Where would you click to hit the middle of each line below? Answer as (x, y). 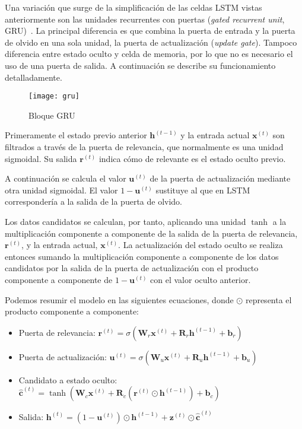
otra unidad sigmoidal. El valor (61, 190)
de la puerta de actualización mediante (220, 178)
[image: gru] (54, 96)
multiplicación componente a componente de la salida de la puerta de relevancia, (151, 233)
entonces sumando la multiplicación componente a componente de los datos (142, 256)
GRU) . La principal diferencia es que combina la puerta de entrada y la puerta (150, 31)
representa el (268, 299)
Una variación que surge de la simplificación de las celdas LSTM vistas (133, 7)
